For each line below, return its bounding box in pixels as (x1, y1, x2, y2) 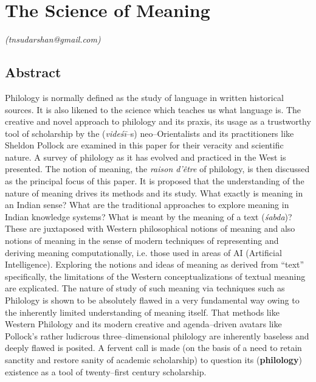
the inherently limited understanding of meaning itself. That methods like (5, 305, 280, 318)
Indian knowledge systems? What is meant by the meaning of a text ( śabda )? (5, 210, 292, 223)
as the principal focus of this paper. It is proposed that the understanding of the (5, 175, 304, 187)
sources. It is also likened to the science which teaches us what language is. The (5, 103, 301, 116)
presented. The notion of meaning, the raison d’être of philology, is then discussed (5, 162, 310, 175)
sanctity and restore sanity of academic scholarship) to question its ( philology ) (5, 353, 302, 366)
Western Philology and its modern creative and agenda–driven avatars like (5, 318, 282, 330)
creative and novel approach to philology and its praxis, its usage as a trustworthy (5, 115, 311, 128)
